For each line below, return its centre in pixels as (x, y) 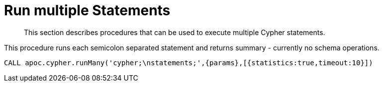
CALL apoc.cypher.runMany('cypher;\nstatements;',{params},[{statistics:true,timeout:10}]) (189, 63)
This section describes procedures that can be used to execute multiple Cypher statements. (175, 32)
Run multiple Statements (87, 10)
